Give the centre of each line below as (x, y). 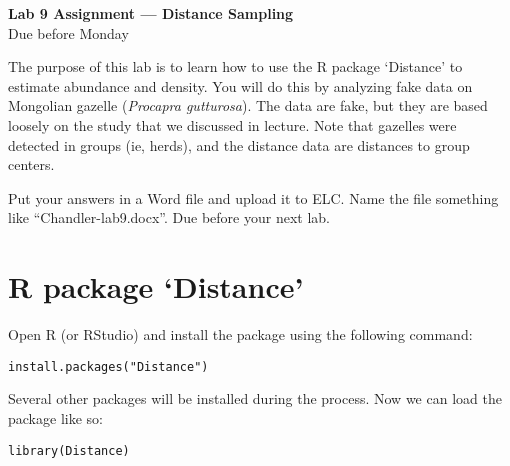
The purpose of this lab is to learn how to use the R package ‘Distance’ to (235, 66)
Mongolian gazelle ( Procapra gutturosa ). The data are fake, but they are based (248, 105)
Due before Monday (68, 32)
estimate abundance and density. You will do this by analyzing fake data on (240, 85)
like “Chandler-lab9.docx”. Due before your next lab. (169, 217)
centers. (31, 164)
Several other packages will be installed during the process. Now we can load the (255, 398)
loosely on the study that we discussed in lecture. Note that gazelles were (232, 124)
